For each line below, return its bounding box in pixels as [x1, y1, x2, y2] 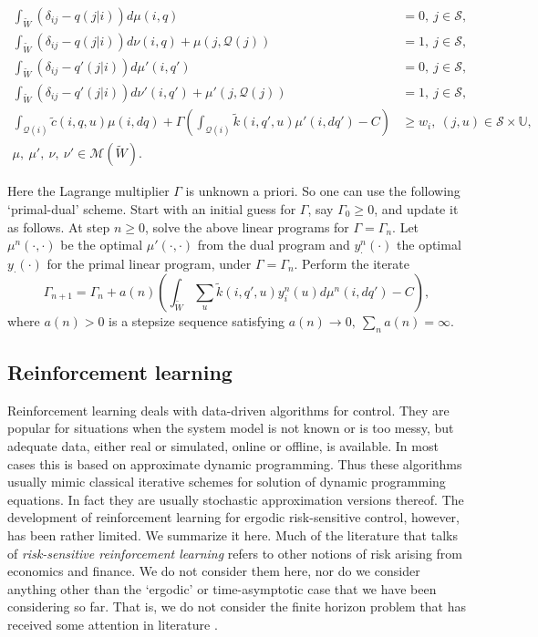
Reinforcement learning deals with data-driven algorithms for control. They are [7, 400, 450, 419]
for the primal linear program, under [47, 253, 252, 272]
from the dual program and [197, 235, 350, 254]
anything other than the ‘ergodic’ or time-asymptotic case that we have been [7, 579, 437, 598]
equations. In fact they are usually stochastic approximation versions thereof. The [7, 489, 464, 509]
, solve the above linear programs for [144, 217, 349, 236]
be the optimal [60, 235, 143, 254]
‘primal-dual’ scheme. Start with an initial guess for [7, 199, 296, 218]
